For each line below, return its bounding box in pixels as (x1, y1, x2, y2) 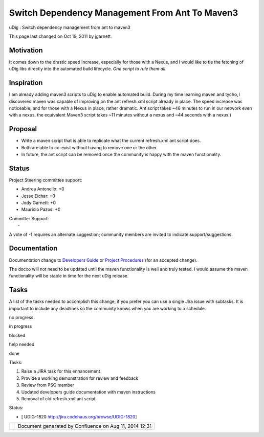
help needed (9, 342, 35, 347)
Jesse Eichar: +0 (21, 193, 56, 199)
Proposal (9, 125, 37, 133)
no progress (9, 315, 34, 321)
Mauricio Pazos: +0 (21, 207, 61, 212)
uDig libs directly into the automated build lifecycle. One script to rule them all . (9, 66, 167, 72)
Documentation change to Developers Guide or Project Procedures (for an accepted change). (9, 257, 198, 263)
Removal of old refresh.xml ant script (21, 395, 96, 401)
